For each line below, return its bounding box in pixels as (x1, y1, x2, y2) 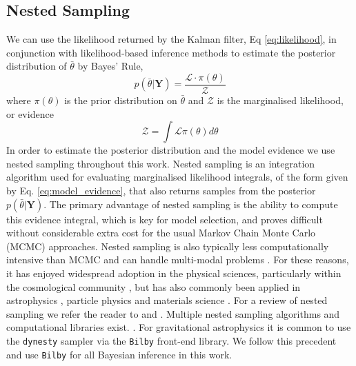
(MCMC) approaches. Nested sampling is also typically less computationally (6, 238, 329, 253)
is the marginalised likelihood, (217, 93, 344, 108)
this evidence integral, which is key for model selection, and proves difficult (6, 212, 323, 226)
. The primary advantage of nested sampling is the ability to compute (43, 196, 338, 211)
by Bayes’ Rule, (77, 59, 144, 73)
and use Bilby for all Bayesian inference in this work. (6, 347, 233, 361)
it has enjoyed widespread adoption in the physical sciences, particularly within (6, 265, 342, 280)
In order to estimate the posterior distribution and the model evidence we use (6, 143, 335, 157)
